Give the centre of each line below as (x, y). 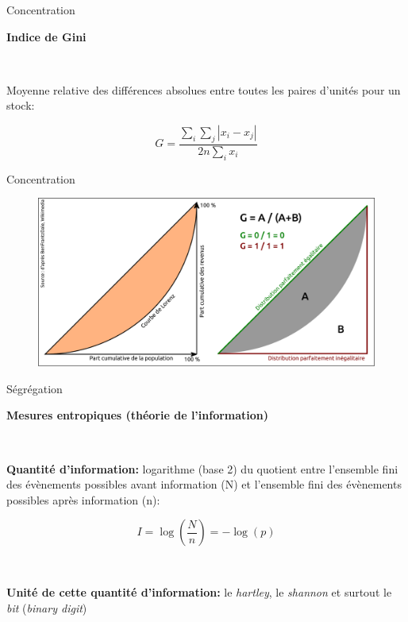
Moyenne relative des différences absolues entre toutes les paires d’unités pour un (204, 89)
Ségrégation (35, 388)
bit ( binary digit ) (47, 607)
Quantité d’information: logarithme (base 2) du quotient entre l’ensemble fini (202, 468)
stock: (21, 105)
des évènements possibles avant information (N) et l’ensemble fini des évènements (204, 484)
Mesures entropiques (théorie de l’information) (138, 415)
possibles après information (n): (83, 499)
